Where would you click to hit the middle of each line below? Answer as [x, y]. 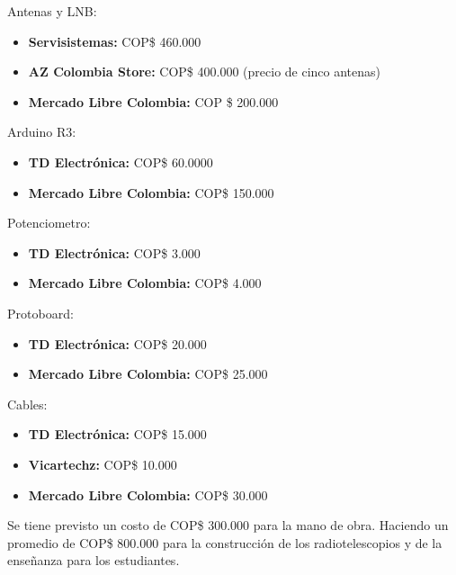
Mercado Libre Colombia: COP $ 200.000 [153, 101]
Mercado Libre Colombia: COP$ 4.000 [145, 283]
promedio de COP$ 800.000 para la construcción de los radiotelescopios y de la [225, 542]
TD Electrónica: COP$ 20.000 [117, 343]
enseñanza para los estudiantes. [94, 560]
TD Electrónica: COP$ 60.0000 [121, 162]
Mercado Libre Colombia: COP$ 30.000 [148, 494]
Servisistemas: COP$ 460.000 [115, 41]
